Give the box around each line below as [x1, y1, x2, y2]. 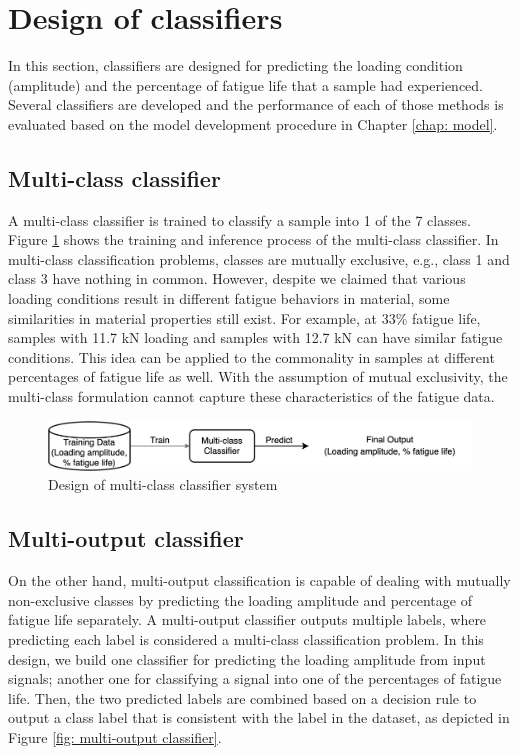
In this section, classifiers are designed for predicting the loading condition [8, 55, 463, 76]
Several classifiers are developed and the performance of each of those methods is [8, 94, 504, 115]
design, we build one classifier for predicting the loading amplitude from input [8, 648, 486, 669]
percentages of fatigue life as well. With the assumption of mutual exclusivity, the [8, 366, 508, 387]
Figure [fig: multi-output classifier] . [8, 726, 222, 747]
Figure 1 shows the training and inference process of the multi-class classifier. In [8, 229, 499, 250]
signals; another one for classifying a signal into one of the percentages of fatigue [8, 668, 502, 689]
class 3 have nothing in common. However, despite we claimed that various [8, 268, 466, 289]
